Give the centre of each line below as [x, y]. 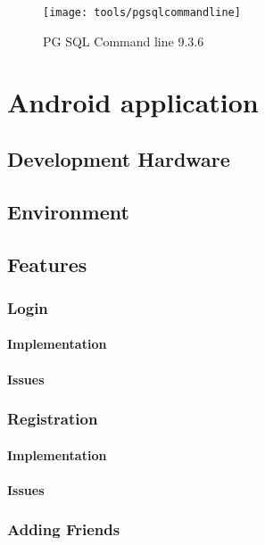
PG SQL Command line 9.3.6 [124, 41]
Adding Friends [64, 529]
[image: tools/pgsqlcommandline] [142, 12]
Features [47, 264]
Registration [53, 419]
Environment [68, 211]
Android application [133, 102]
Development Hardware [119, 159]
